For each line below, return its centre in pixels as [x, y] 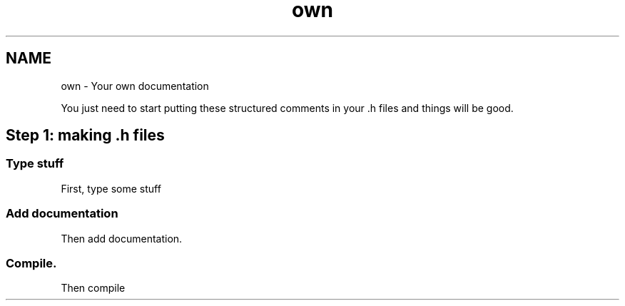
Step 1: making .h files [85, 136]
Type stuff [35, 164]
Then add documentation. [122, 238]
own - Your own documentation [135, 86]
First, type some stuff [111, 188]
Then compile [93, 288]
